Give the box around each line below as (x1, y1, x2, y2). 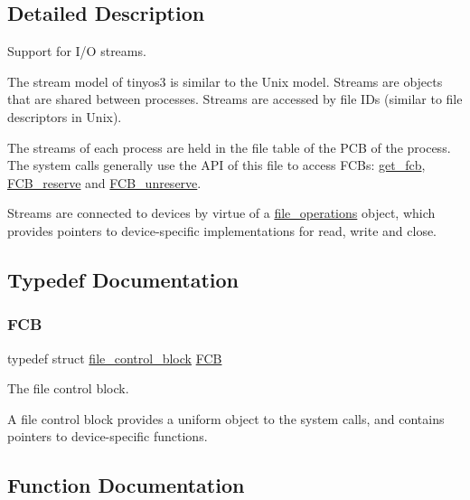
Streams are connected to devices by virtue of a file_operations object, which (7, 203, 436, 222)
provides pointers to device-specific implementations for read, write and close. (7, 221, 437, 240)
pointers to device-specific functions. (7, 427, 208, 446)
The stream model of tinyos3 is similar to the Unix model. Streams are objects (7, 71, 443, 90)
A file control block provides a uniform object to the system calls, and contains (7, 409, 445, 428)
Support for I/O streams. (7, 42, 146, 61)
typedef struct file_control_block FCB (7, 348, 222, 367)
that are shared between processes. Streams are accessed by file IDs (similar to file (7, 90, 463, 108)
